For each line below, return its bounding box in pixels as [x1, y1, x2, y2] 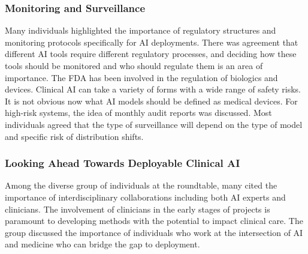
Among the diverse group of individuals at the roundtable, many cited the [5, 179, 277, 192]
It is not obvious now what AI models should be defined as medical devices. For [5, 94, 298, 107]
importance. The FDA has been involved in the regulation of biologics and [5, 71, 278, 83]
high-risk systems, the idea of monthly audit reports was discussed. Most [5, 106, 272, 119]
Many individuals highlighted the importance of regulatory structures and [5, 24, 276, 37]
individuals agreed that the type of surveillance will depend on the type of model [5, 118, 303, 130]
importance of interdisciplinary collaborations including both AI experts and [5, 190, 286, 203]
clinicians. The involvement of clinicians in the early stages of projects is [5, 202, 270, 215]
